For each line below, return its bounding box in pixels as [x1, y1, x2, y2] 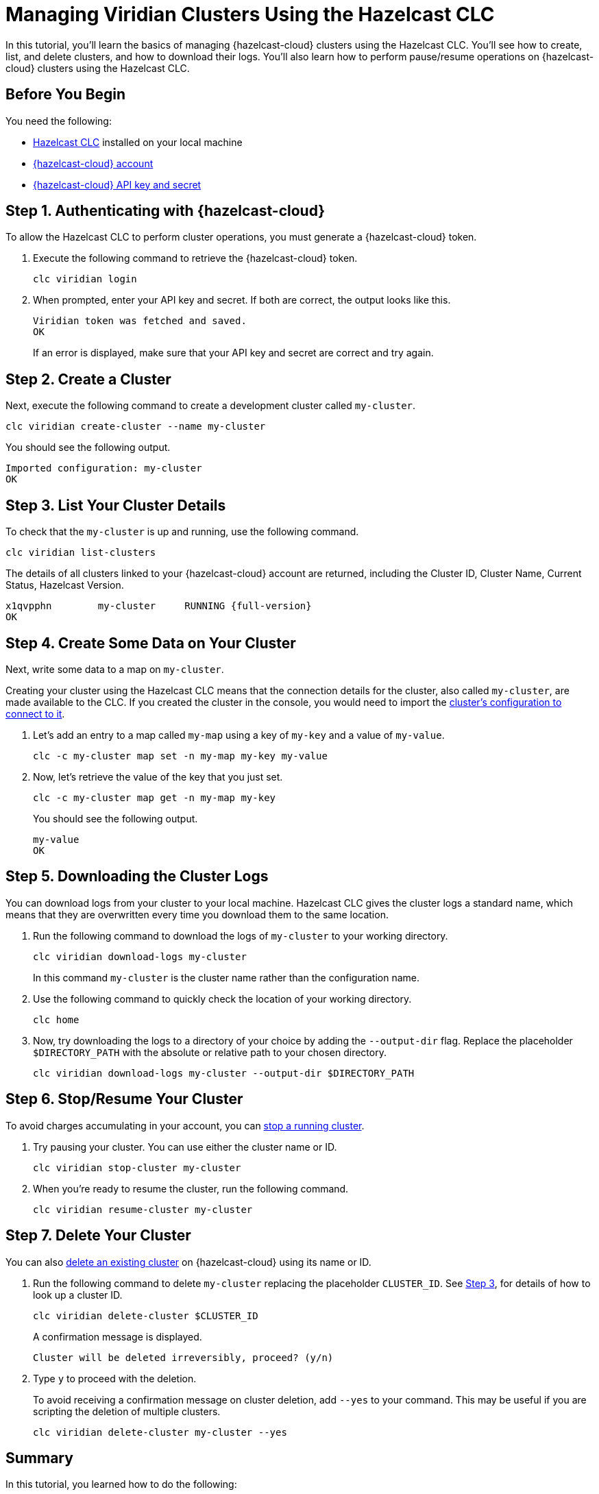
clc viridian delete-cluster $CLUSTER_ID [33, 1310, 258, 1321]
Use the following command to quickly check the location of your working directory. [33, 992, 412, 1005]
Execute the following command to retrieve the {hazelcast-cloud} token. [33, 252, 358, 265]
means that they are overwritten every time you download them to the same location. [5, 908, 389, 920]
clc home [33, 1014, 80, 1025]
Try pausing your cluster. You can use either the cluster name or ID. [33, 1140, 337, 1153]
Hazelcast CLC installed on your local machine [33, 136, 243, 148]
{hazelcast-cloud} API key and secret [33, 178, 201, 191]
